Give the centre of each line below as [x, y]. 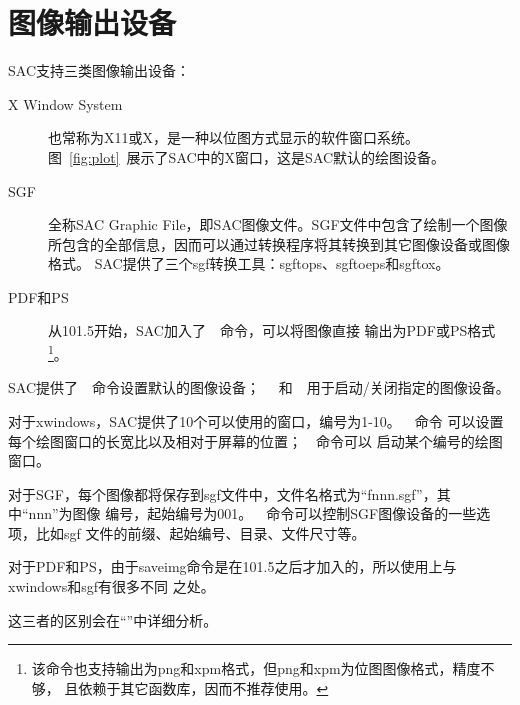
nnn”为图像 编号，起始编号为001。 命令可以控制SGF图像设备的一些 [252, 513]
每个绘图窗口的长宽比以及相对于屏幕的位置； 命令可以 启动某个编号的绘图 [255, 440]
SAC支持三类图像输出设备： [99, 70]
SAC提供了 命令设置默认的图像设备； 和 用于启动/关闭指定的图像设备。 [259, 387]
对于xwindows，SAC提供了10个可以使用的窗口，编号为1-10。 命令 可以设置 [256, 420]
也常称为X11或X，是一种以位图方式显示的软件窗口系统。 [233, 137]
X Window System [65, 103]
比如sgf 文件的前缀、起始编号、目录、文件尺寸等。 [200, 532]
